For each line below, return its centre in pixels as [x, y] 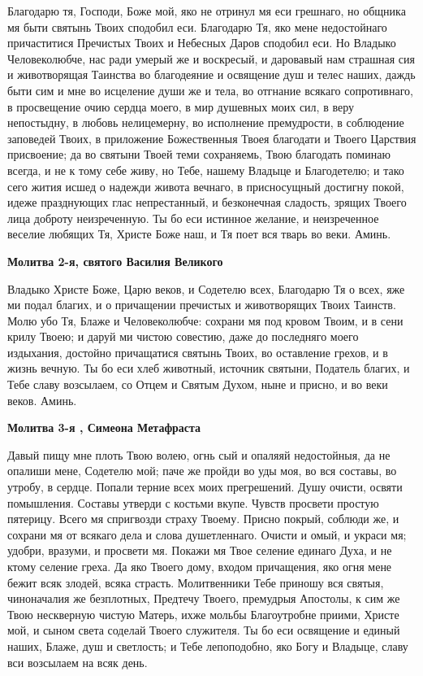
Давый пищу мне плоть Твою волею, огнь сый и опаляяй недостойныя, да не [199, 454]
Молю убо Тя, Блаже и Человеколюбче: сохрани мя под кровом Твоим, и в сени [205, 320]
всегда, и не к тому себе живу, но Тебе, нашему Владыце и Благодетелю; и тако [206, 170]
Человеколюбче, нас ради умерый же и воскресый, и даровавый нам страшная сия [211, 58]
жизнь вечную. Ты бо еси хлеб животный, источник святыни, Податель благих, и [209, 368]
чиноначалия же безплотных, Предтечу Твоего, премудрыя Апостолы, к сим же [204, 598]
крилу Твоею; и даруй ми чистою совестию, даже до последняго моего [183, 336]
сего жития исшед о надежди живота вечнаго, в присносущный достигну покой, [206, 186]
